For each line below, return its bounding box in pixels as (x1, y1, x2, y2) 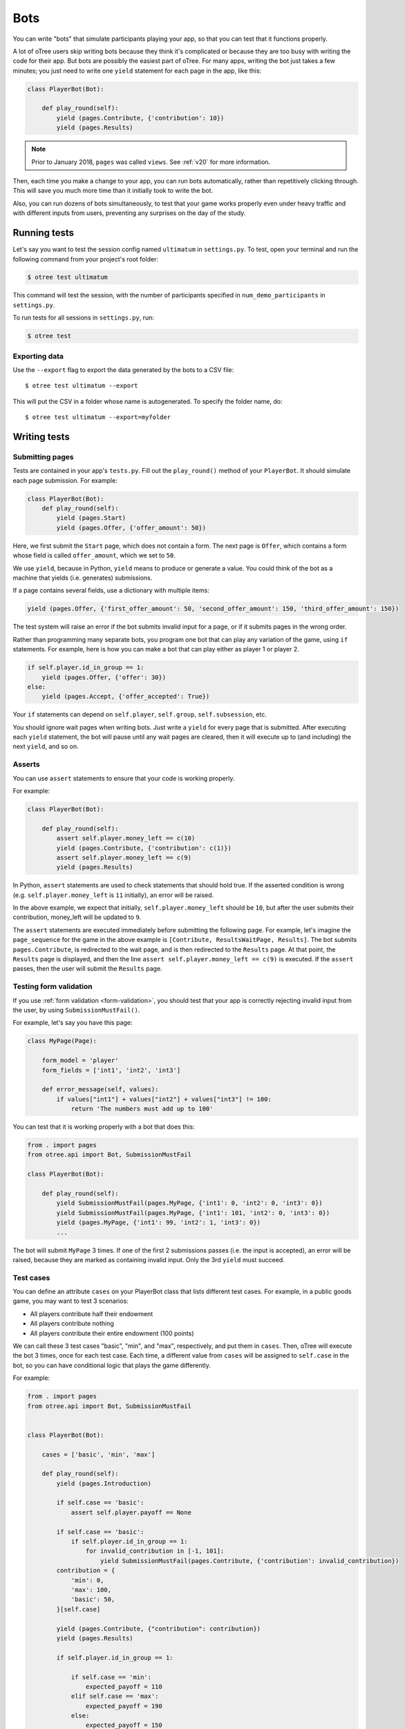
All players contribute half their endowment (30, 1309, 153, 1317)
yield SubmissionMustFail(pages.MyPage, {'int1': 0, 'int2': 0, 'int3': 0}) (56, 1199, 323, 1207)
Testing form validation (12, 982, 93, 992)
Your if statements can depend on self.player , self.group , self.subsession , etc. (12, 710, 267, 719)
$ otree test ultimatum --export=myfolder (25, 414, 171, 421)
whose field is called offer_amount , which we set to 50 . (12, 551, 176, 560)
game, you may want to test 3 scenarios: (12, 1297, 129, 1305)
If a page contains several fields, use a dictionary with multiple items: (12, 586, 210, 595)
